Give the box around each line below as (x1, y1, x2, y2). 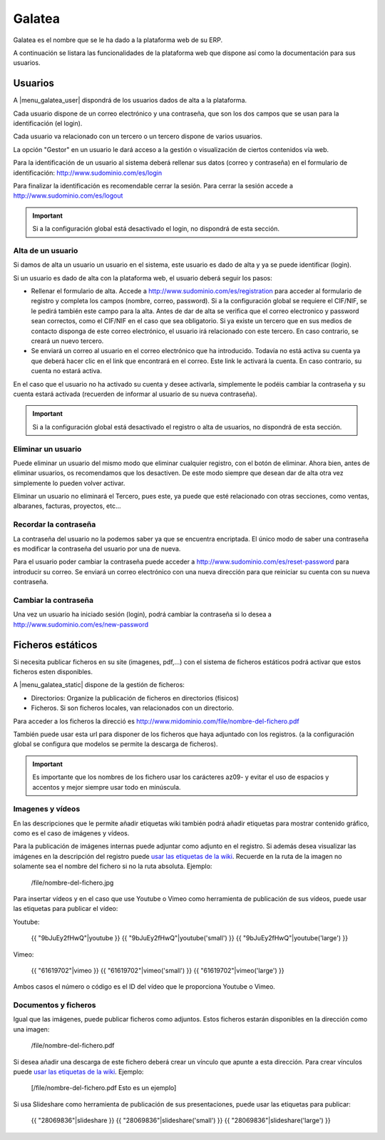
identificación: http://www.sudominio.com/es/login (13, 168, 163, 177)
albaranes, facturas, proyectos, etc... (13, 502, 121, 510)
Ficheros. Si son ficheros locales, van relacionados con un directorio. (31, 703, 235, 713)
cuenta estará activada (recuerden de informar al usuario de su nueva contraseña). (13, 390, 257, 398)
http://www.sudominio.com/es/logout (13, 191, 123, 200)
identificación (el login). (13, 119, 83, 128)
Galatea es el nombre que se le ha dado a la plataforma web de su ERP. (13, 36, 223, 44)
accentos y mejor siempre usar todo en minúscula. (32, 783, 181, 791)
